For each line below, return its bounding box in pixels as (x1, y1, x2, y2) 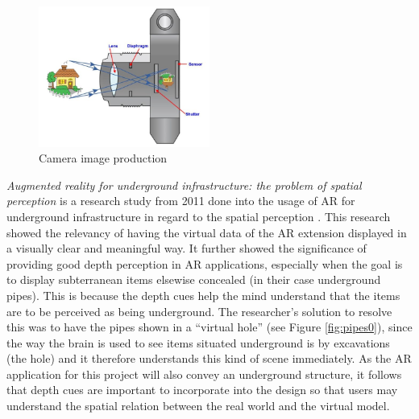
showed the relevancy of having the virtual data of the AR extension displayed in (6, 224, 407, 240)
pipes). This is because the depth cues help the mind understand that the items (6, 286, 400, 303)
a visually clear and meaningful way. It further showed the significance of (6, 240, 367, 257)
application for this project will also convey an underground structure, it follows (6, 365, 402, 382)
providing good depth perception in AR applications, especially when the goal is (6, 255, 403, 272)
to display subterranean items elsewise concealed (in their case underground (6, 271, 381, 288)
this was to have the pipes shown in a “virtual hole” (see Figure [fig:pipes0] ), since (6, 318, 413, 335)
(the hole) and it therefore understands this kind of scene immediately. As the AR (6, 350, 412, 367)
